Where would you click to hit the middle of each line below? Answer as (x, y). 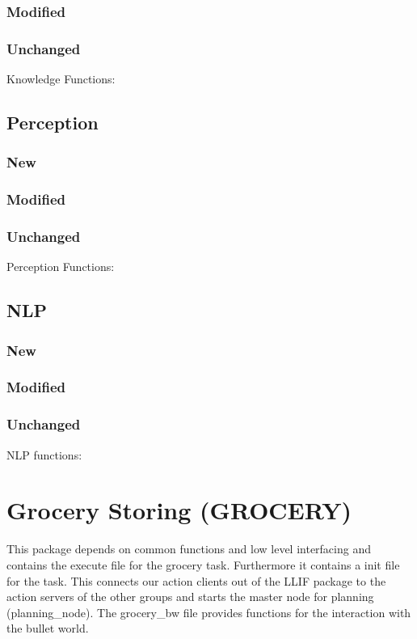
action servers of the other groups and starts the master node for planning (190, 597)
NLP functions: (44, 454)
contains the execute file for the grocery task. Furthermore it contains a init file (203, 564)
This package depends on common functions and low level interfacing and (189, 549)
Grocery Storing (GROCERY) (179, 510)
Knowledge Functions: (61, 79)
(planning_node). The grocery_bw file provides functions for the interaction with (209, 612)
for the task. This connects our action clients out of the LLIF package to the (196, 580)
